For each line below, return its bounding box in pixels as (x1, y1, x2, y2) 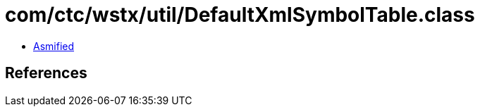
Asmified (33, 39, 75, 52)
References (5, 64, 87, 82)
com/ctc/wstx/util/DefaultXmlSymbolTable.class (5, 3, 475, 27)
